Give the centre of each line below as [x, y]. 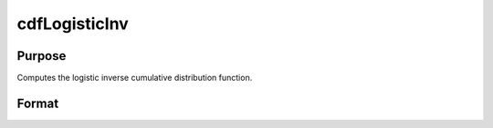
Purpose [42, 56]
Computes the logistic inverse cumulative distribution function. [135, 78]
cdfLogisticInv [73, 24]
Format [38, 103]
